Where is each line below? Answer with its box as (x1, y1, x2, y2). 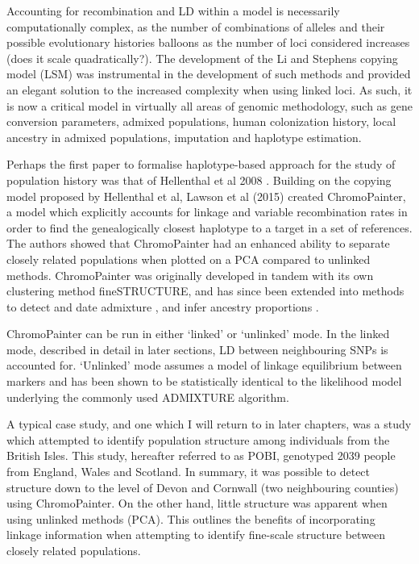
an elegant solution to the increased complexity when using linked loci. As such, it (6, 81, 413, 98)
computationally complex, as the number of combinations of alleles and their (6, 18, 385, 35)
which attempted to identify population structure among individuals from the (6, 431, 390, 448)
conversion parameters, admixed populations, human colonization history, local (6, 113, 396, 130)
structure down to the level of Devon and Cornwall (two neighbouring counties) (6, 478, 399, 495)
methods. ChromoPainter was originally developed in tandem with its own (6, 266, 374, 283)
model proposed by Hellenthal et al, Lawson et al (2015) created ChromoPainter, (6, 187, 406, 204)
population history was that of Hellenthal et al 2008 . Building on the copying (6, 171, 392, 188)
